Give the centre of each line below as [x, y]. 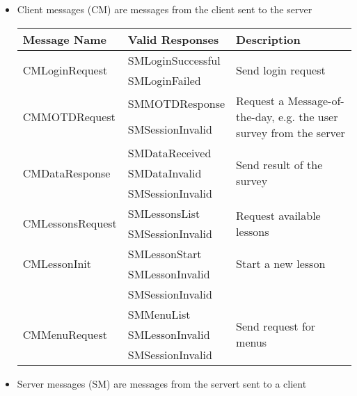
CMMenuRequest [65, 334]
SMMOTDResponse [176, 103]
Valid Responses [173, 39]
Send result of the [279, 165]
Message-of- [316, 100]
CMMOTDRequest [69, 116]
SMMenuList [159, 314]
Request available [278, 215]
